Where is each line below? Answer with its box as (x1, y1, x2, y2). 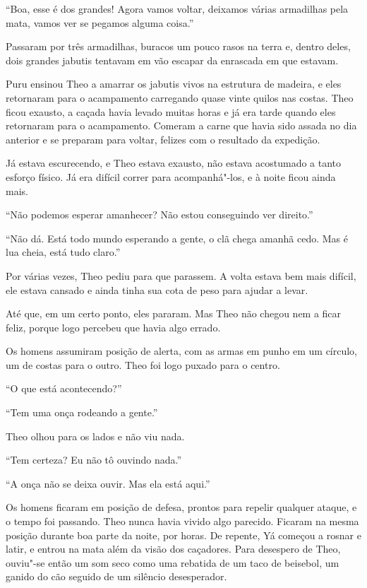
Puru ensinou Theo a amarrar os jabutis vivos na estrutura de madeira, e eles (6, 76, 342, 91)
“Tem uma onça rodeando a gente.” (6, 405, 158, 420)
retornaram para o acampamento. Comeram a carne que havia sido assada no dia (6, 118, 357, 133)
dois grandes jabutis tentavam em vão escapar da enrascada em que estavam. (6, 52, 339, 67)
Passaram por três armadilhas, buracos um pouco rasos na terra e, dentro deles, (6, 39, 351, 54)
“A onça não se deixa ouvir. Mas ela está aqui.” (6, 476, 210, 490)
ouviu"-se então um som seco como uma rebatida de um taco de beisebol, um (6, 555, 339, 570)
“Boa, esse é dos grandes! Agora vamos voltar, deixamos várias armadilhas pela (6, 1, 349, 16)
